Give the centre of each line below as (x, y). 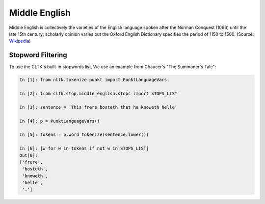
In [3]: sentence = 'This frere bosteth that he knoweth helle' (98, 107)
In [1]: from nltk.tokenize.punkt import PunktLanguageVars (93, 80)
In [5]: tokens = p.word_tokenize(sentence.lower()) (84, 135)
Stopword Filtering (38, 55)
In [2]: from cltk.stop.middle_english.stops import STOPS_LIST (98, 93)
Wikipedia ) (20, 41)
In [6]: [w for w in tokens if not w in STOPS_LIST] (84, 149)
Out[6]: (28, 155)
